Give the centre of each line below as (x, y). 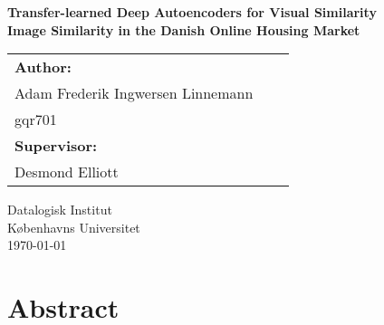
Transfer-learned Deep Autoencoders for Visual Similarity (192, 12)
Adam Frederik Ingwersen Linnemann (134, 93)
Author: (43, 67)
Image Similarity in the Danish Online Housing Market (184, 29)
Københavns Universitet (74, 227)
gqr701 (36, 119)
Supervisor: (56, 146)
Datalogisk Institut (60, 210)
